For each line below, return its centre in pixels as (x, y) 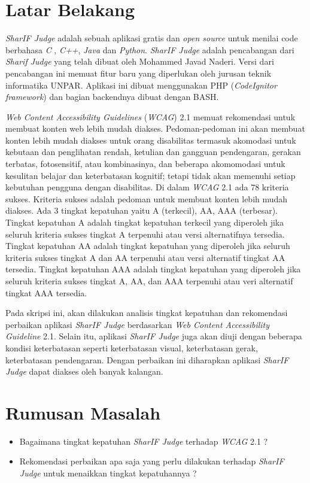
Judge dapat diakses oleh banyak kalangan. (84, 371)
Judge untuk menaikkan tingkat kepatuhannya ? (108, 473)
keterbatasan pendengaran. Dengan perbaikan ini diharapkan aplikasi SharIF (147, 359)
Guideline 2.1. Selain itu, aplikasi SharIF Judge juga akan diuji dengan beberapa (154, 336)
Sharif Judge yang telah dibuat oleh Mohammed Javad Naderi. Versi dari (140, 61)
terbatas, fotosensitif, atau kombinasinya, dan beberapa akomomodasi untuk (145, 164)
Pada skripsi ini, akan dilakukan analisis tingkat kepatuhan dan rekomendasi (147, 313)
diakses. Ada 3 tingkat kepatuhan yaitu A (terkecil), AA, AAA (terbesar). (142, 210)
